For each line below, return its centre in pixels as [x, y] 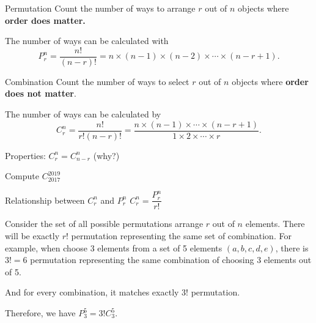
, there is [292, 247]
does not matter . [41, 93]
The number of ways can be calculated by [83, 114]
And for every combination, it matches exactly [92, 292]
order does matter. [45, 20]
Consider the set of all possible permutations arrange [104, 224]
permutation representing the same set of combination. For [181, 236]
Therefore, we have [40, 313]
